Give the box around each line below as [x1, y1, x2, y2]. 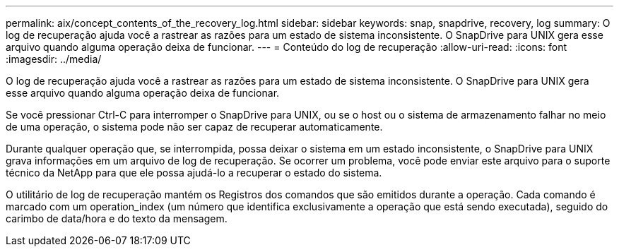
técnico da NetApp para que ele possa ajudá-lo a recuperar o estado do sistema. [6, 167, 382, 179]
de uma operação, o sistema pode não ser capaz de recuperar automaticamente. [6, 121, 383, 133]
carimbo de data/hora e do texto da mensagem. [6, 212, 228, 224]
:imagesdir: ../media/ [6, 53, 102, 65]
